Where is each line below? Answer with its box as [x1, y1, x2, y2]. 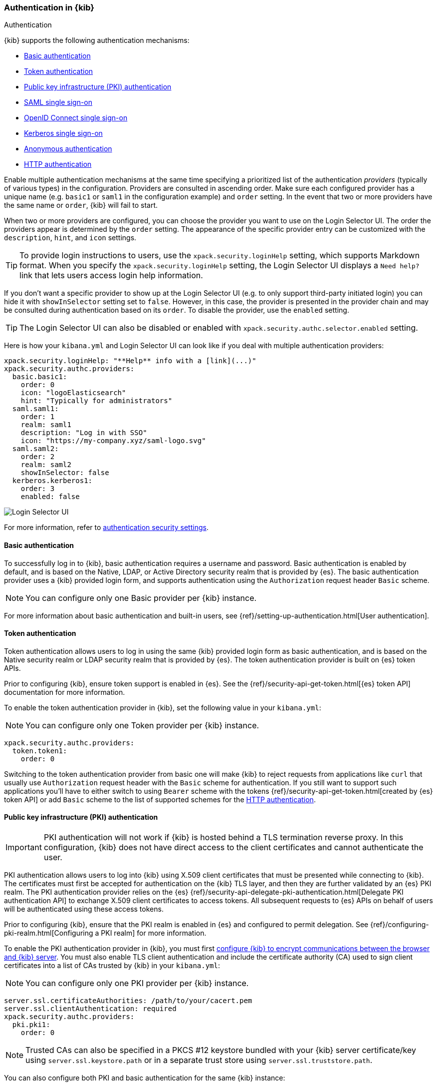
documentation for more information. [4, 687, 125, 696]
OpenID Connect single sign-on [24, 113, 128, 122]
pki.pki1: [12, 1021, 50, 1029]
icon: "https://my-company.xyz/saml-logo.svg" [20, 437, 206, 445]
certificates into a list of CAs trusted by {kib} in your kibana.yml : [4, 961, 220, 970]
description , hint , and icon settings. [4, 233, 137, 242]
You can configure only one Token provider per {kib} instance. [25, 720, 259, 730]
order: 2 [20, 453, 55, 461]
